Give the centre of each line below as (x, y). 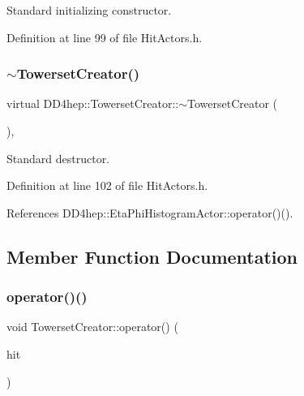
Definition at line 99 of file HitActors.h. (105, 37)
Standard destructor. (58, 158)
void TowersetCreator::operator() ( (92, 327)
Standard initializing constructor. (89, 10)
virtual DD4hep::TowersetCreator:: (93, 103)
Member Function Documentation (152, 256)
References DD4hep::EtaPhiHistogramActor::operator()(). (150, 212)
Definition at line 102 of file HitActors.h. (107, 185)
